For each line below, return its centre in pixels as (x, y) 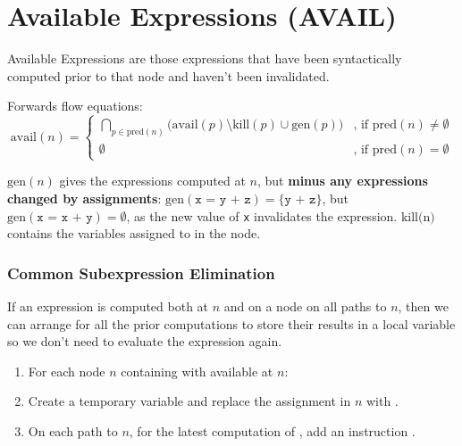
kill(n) (418, 217)
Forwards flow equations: (75, 106)
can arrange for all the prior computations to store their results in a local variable (231, 323)
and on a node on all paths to (305, 306)
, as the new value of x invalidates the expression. (262, 215)
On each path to (73, 430)
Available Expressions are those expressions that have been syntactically (205, 58)
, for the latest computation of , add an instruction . (272, 430)
